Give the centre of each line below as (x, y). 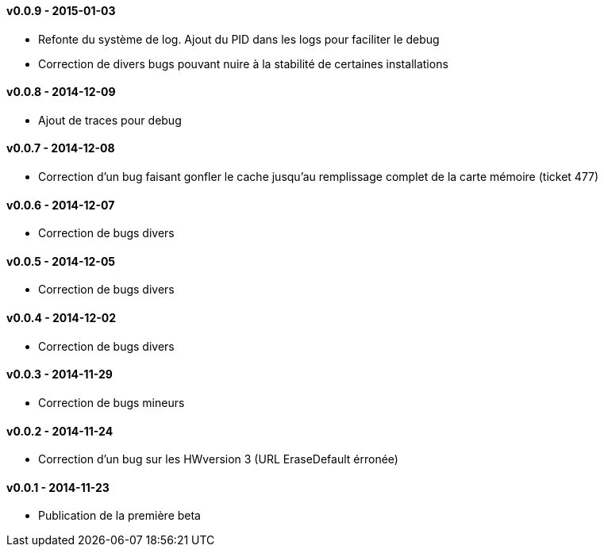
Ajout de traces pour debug (110, 120)
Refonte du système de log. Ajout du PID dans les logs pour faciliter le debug (239, 39)
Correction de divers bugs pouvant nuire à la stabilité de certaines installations (243, 63)
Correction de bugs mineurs (112, 402)
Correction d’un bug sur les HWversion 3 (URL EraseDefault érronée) (218, 459)
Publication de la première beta (119, 516)
